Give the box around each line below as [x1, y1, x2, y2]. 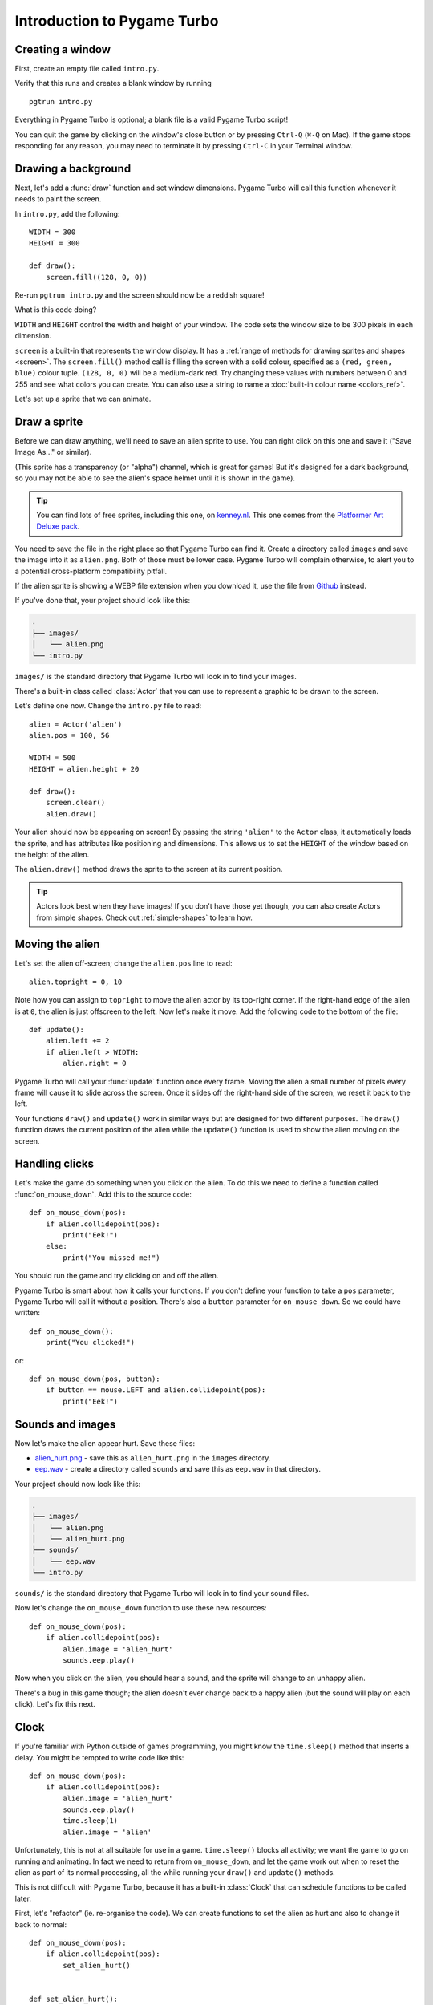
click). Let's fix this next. [14, 1699, 96, 1709]
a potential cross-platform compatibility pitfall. [14, 566, 168, 576]
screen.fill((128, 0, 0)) [45, 273, 148, 282]
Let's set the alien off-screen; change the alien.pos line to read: [14, 958, 233, 968]
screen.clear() [45, 798, 106, 808]
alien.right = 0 [63, 1059, 127, 1068]
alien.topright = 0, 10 [29, 977, 123, 986]
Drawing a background [14, 161, 132, 176]
